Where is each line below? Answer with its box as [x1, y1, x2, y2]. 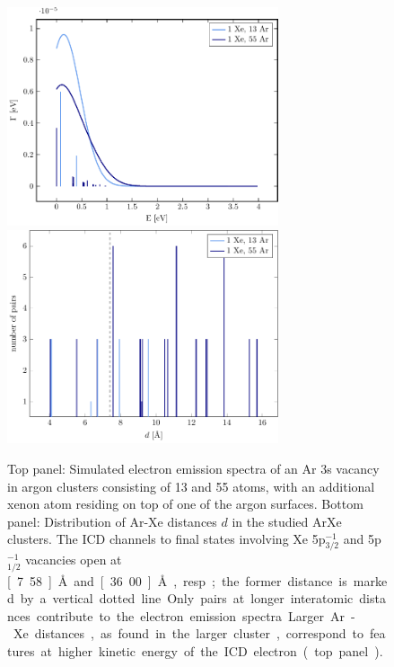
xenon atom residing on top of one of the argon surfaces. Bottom [7, 494, 363, 513]
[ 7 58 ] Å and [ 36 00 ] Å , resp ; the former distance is [7, 571, 347, 590]
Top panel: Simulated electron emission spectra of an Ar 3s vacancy [7, 458, 380, 477]
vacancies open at [25, 550, 122, 569]
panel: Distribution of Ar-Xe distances [7, 511, 217, 530]
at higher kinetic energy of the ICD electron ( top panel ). [40, 641, 383, 660]
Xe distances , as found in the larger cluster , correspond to [13, 624, 363, 643]
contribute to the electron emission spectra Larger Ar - [36, 606, 355, 625]
